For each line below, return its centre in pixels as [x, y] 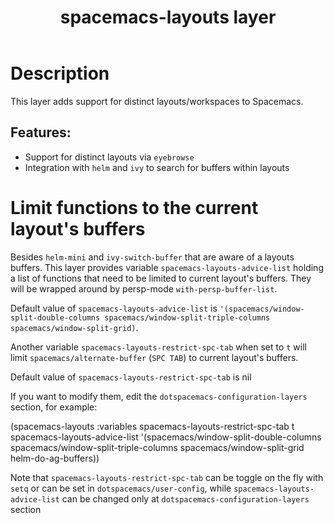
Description [60, 73]
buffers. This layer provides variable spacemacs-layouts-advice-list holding [167, 267]
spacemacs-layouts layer [168, 17]
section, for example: [54, 407]
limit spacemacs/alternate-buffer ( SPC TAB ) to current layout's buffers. [154, 357]
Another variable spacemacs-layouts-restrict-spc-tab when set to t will [158, 347]
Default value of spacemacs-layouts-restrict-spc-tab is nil [131, 377]
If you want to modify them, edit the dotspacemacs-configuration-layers [159, 396]
